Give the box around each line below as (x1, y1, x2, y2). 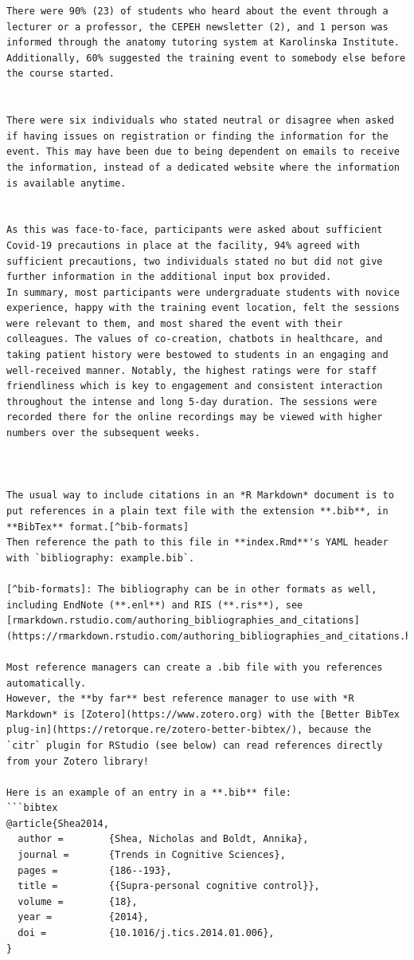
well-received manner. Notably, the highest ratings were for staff (6, 364, 377, 376)
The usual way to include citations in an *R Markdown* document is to (6, 490, 394, 502)
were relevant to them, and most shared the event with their (6, 317, 343, 329)
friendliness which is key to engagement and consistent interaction (6, 380, 383, 392)
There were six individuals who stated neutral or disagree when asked (6, 115, 394, 127)
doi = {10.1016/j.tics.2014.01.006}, (18, 927, 275, 939)
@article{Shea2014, (6, 817, 109, 829)
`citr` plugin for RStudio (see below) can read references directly (6, 739, 383, 751)
